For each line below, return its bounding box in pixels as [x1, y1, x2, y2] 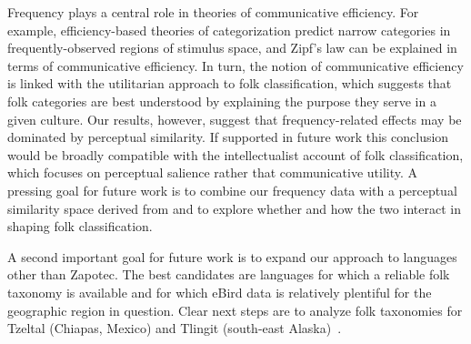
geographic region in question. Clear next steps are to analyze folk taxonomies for [7, 300, 463, 319]
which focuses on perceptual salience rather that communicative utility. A [7, 163, 418, 182]
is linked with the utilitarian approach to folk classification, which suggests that [7, 74, 452, 93]
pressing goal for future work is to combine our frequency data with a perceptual [7, 180, 457, 199]
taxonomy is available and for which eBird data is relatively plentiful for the [7, 282, 432, 301]
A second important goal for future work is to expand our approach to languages [7, 247, 457, 266]
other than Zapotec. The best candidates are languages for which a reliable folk [7, 265, 450, 284]
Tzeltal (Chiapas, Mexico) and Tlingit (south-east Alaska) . [7, 319, 342, 338]
